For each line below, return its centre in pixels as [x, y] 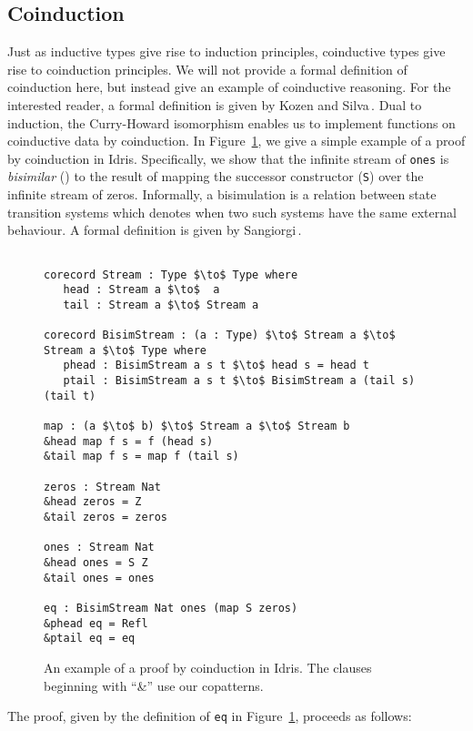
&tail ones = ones [99, 578]
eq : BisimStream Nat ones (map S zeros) [171, 608]
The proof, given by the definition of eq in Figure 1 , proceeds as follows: [210, 716]
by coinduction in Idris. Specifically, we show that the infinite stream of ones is [228, 158]
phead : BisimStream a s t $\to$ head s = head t [216, 365]
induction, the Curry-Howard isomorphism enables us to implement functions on [231, 122]
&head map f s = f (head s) [129, 441]
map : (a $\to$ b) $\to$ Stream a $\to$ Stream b [197, 426]
